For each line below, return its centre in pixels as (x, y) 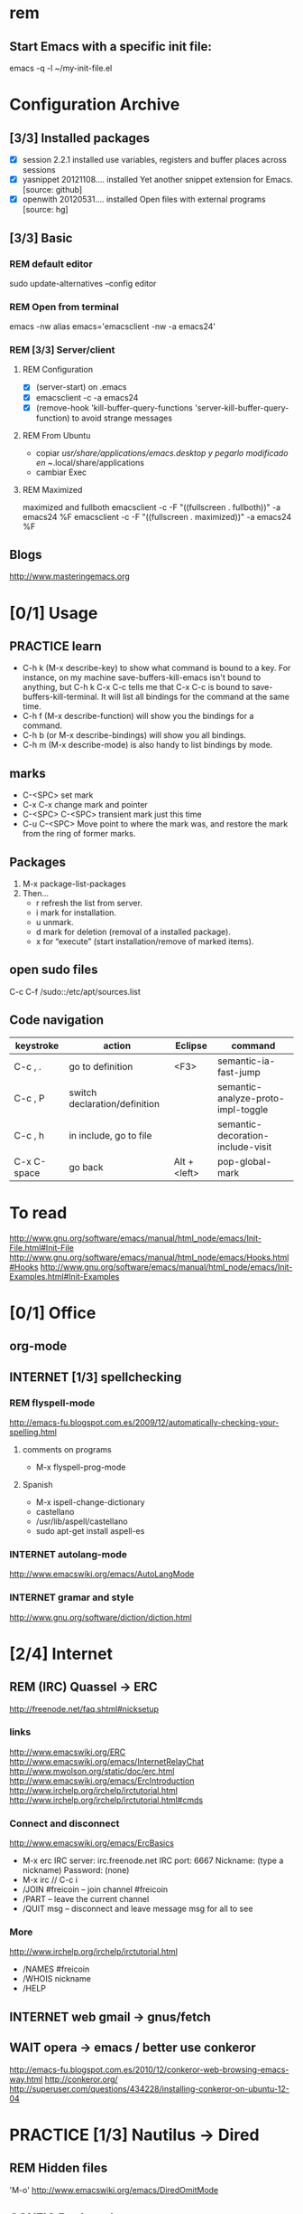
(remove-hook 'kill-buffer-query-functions (115, 407)
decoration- (243, 1135)
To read (38, 1212)
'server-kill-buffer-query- (242, 407)
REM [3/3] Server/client (62, 350)
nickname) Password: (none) (76, 1870)
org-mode (38, 1346)
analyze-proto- (252, 1098)
